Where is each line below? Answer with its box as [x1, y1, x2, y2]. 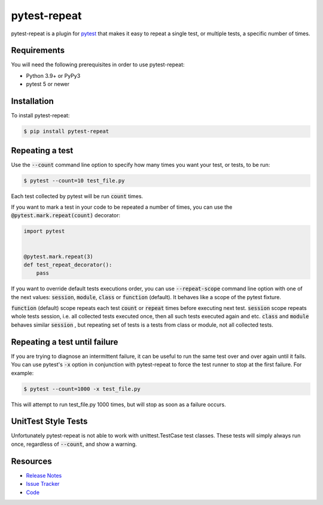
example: [11, 369, 34, 376]
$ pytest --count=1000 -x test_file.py [23, 385, 141, 392]
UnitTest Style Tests [11, 416, 88, 427]
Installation [11, 96, 54, 107]
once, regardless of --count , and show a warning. [11, 440, 137, 448]
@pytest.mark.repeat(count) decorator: [11, 212, 121, 219]
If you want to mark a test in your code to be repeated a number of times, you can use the [11, 203, 233, 211]
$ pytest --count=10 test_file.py [23, 177, 125, 184]
